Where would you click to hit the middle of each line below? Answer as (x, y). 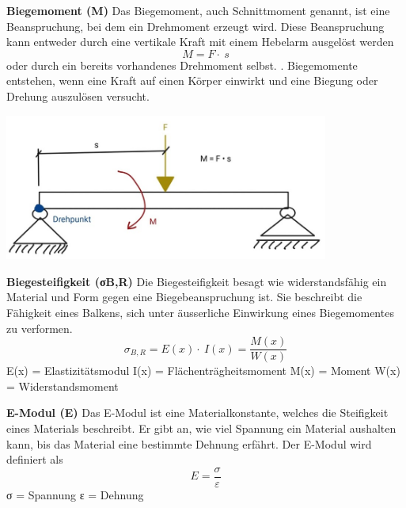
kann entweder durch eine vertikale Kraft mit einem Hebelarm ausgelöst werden (200, 42)
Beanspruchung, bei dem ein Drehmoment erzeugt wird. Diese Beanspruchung (195, 26)
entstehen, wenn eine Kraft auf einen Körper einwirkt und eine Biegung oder (192, 80)
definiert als (35, 459)
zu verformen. (40, 328)
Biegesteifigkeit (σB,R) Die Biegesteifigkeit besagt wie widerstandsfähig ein (197, 281)
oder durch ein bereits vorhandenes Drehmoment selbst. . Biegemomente (182, 65)
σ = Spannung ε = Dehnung (75, 494)
